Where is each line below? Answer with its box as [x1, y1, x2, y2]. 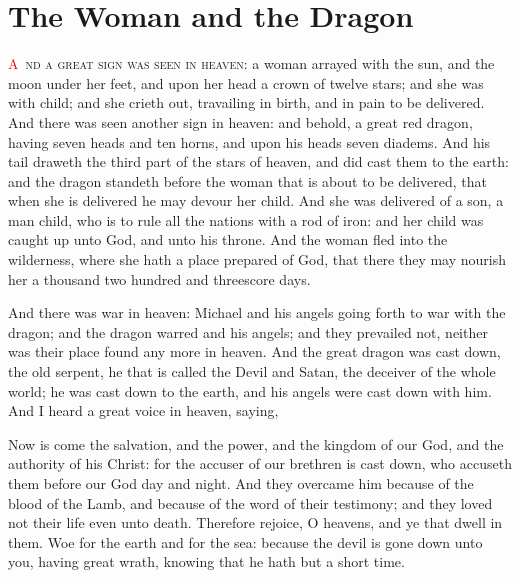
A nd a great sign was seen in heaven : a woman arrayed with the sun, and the [8, 53, 495, 74]
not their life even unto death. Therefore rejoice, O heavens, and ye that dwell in [8, 512, 503, 533]
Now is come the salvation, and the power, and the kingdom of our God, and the [8, 433, 504, 454]
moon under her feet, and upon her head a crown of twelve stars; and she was [8, 72, 484, 93]
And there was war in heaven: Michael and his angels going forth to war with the [8, 302, 506, 323]
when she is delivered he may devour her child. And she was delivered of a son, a [8, 190, 504, 211]
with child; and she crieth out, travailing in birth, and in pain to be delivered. [8, 92, 485, 113]
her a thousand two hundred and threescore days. [8, 268, 311, 289]
